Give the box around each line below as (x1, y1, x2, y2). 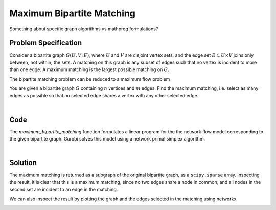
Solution (9, 158, 37, 167)
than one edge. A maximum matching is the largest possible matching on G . (9, 66, 170, 73)
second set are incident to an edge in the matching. (9, 186, 118, 193)
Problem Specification (9, 39, 82, 48)
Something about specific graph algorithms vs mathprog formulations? (9, 26, 158, 32)
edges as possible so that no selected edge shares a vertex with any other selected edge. (9, 92, 199, 99)
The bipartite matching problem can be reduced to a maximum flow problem (9, 76, 170, 82)
